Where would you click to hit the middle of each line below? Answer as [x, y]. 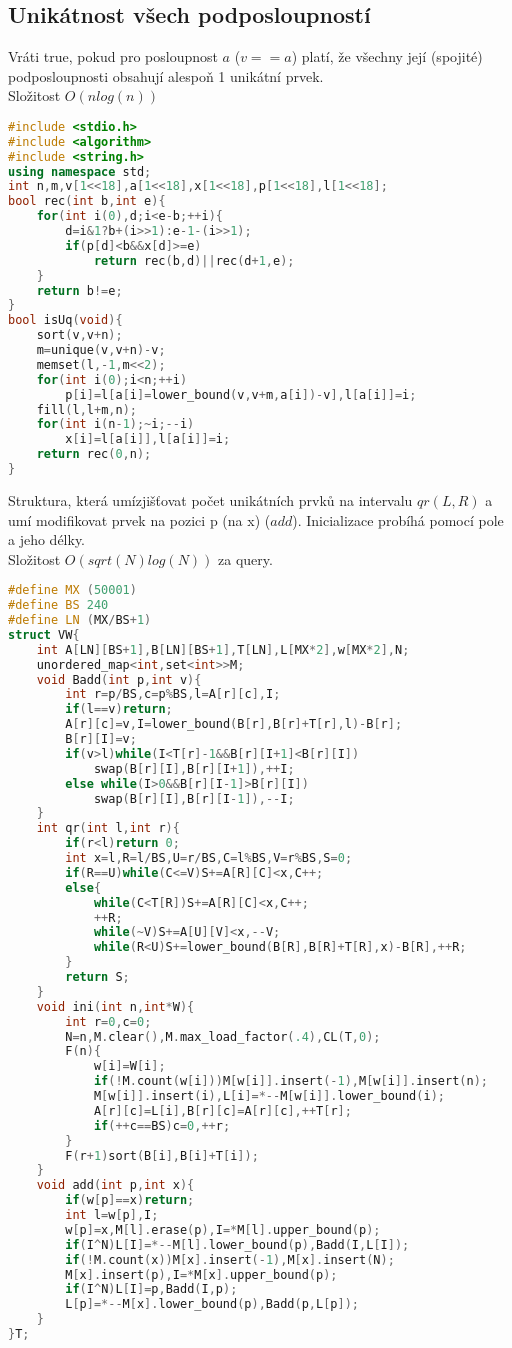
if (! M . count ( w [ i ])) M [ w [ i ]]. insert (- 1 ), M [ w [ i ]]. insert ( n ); [290, 1081]
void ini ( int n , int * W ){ [115, 1006]
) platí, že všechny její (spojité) [387, 56]
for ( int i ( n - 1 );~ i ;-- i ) [115, 424]
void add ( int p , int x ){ [115, 1185]
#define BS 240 [58, 605]
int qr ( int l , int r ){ [108, 828]
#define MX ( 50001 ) [72, 590]
